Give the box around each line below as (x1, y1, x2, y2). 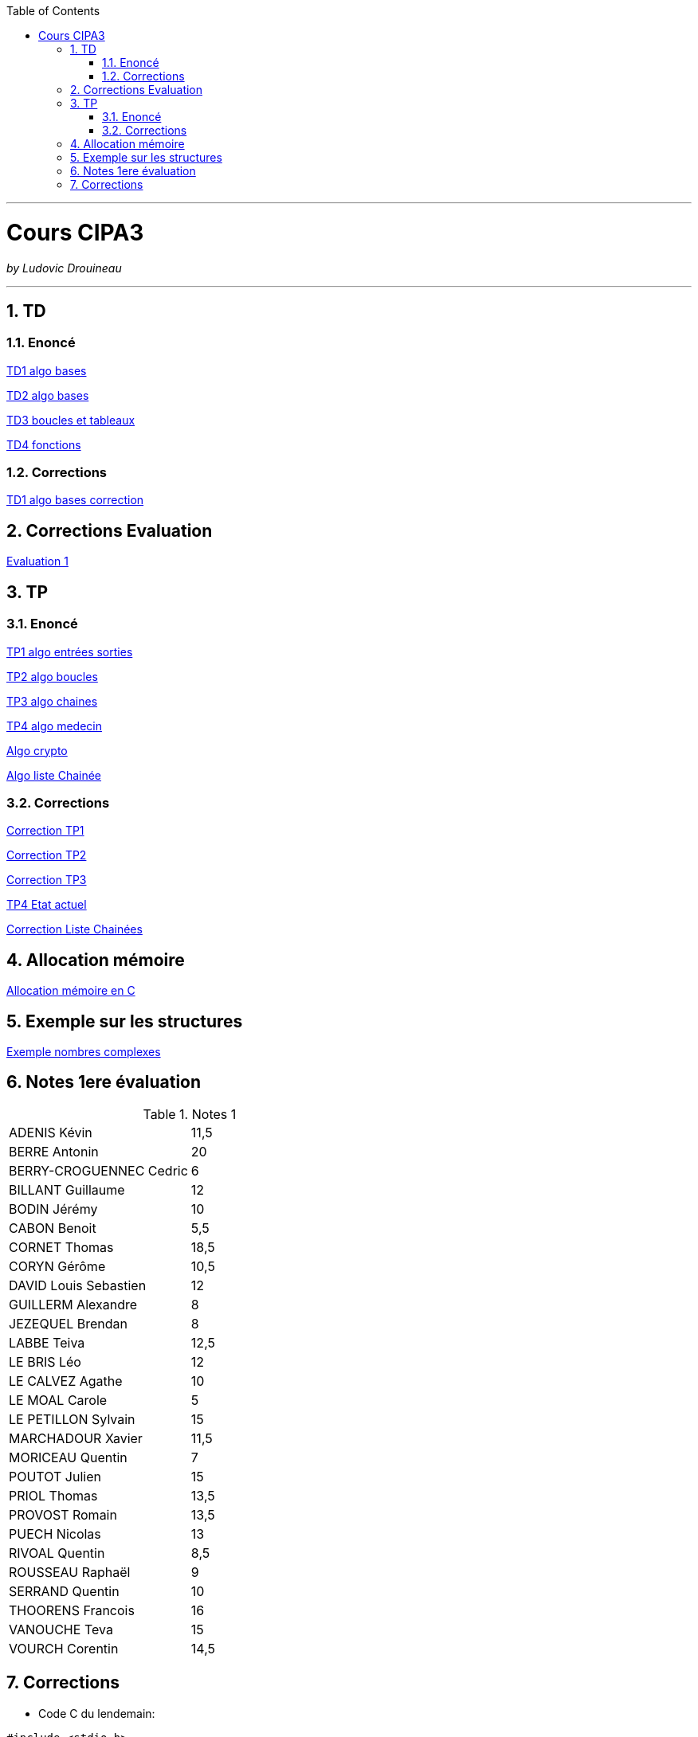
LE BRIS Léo (9, 1353, 81, 1370)
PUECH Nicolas (9, 1525, 101, 1542)
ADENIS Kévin (9, 1124, 92, 1140)
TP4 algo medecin (6, 718, 102, 733)
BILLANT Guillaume (9, 1181, 125, 1198)
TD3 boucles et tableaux (6, 413, 135, 427)
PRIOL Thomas (9, 1487, 98, 1504)
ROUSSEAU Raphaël (9, 1563, 131, 1580)
